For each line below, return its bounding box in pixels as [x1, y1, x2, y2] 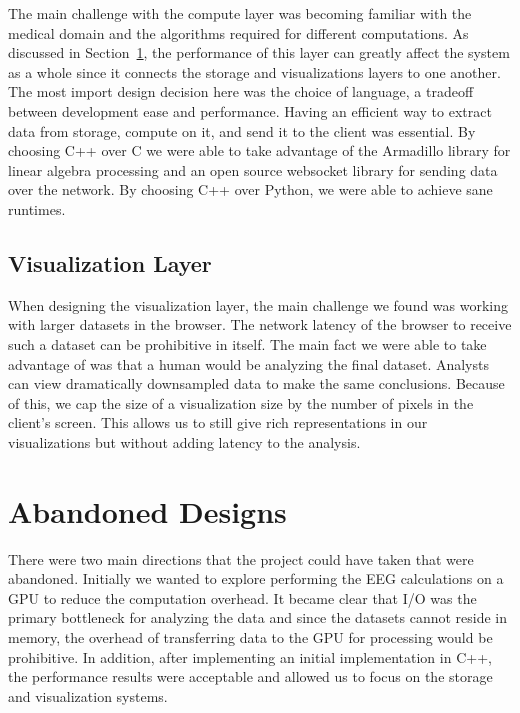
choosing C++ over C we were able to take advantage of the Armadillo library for [8, 140, 511, 161]
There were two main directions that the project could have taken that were [8, 548, 474, 569]
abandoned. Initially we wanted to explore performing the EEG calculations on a [8, 568, 504, 589]
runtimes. [8, 198, 66, 219]
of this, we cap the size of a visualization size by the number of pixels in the [8, 392, 474, 413]
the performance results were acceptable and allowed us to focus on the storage [8, 666, 493, 687]
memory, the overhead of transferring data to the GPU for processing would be [8, 626, 493, 647]
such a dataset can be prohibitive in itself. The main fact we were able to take [8, 333, 487, 354]
